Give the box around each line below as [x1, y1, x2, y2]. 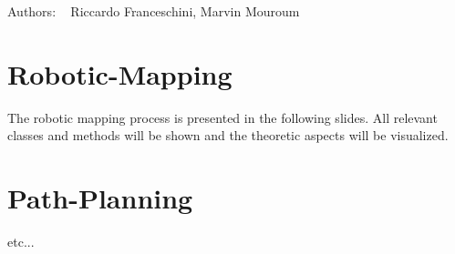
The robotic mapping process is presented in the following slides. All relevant [7, 107, 438, 127]
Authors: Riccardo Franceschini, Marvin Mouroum [7, 2, 300, 20]
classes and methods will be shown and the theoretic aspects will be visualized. [7, 126, 449, 145]
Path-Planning [7, 179, 193, 217]
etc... [7, 232, 35, 251]
